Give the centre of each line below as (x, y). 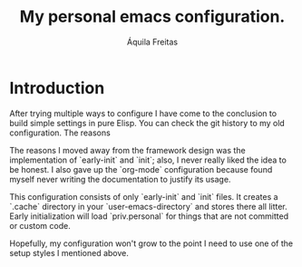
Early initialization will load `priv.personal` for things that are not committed (149, 216)
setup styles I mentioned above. (69, 252)
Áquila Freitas (152, 42)
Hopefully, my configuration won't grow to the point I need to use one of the (151, 243)
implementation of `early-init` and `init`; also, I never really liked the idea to (148, 160)
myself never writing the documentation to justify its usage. (120, 179)
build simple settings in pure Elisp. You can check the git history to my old (147, 123)
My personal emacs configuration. (152, 17)
